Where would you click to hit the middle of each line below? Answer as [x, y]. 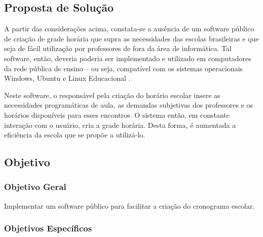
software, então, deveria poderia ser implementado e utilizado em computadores [128, 58]
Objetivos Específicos [48, 228]
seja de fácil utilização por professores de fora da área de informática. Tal [118, 48]
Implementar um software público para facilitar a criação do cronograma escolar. [129, 205]
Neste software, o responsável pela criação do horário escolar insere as [112, 95]
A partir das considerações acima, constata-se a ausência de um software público [129, 29]
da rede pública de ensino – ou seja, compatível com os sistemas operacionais [124, 68]
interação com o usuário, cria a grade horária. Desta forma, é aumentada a [120, 125]
